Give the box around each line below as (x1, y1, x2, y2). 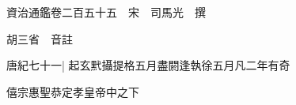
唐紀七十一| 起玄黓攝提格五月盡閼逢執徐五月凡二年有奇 (6, 57, 290, 73)
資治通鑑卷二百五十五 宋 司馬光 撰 (6, 4, 206, 20)
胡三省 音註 (6, 30, 73, 47)
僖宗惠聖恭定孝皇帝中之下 (6, 83, 139, 99)
